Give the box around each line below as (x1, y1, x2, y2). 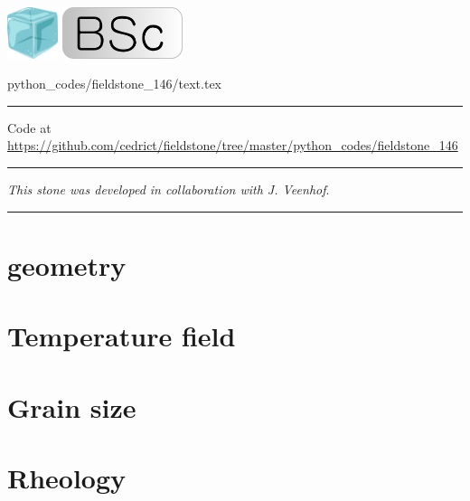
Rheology (7, 458, 127, 496)
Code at (7, 118, 52, 137)
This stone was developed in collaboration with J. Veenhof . (7, 180, 330, 199)
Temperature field (7, 317, 236, 354)
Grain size (7, 388, 136, 425)
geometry (7, 246, 127, 283)
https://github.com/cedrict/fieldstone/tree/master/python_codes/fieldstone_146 (7, 136, 458, 155)
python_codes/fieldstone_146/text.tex (7, 74, 222, 93)
